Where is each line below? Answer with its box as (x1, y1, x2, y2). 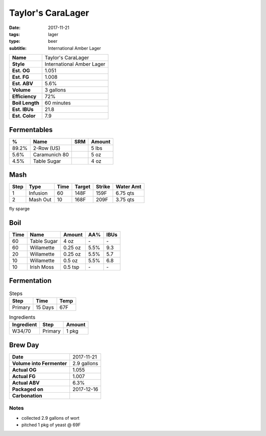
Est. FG (12, 74, 30, 81)
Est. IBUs (12, 106, 34, 113)
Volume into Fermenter (12, 360, 67, 367)
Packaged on (12, 386, 44, 393)
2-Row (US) (33, 144, 61, 151)
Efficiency (12, 93, 36, 100)
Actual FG (12, 372, 36, 379)
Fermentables (9, 126, 53, 134)
